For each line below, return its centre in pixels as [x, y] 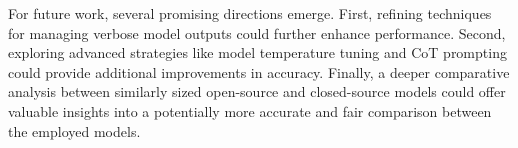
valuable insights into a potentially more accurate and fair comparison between [250, 110]
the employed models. [74, 130]
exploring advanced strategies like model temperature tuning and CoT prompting [257, 52]
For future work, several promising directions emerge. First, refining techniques [250, 13]
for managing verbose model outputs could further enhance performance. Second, [257, 32]
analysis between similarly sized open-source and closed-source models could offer [257, 91]
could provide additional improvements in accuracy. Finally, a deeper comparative [259, 71]
